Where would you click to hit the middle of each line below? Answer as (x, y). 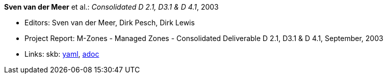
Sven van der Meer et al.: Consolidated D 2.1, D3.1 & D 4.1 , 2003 (111, 7)
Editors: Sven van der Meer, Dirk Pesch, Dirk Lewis (110, 23)
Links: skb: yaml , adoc (62, 54)
